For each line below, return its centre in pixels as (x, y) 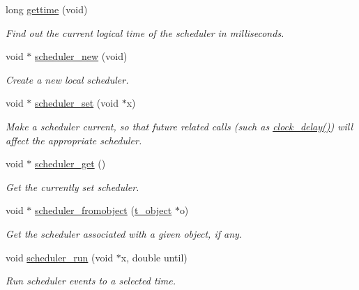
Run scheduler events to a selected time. (91, 281)
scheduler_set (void (77, 103)
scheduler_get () (70, 163)
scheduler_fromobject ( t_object (104, 210)
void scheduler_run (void (60, 257)
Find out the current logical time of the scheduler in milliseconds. (145, 32)
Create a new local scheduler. (67, 79)
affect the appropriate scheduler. (74, 140)
